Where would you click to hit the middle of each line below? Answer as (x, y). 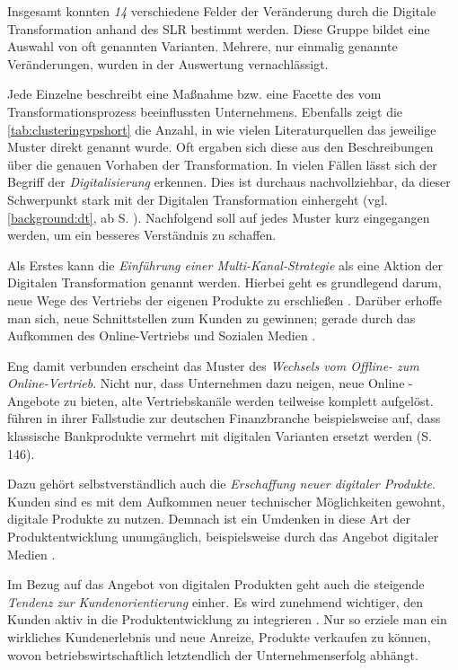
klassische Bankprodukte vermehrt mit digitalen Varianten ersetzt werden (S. (220, 436)
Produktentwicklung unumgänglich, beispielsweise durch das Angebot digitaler (223, 537)
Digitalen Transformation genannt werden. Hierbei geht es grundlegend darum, (225, 282)
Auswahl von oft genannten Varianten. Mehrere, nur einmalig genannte (203, 46)
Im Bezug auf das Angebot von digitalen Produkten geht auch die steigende (216, 584)
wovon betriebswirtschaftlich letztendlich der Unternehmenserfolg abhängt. (213, 654)
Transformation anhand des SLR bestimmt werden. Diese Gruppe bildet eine (219, 28)
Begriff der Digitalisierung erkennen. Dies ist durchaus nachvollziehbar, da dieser (229, 182)
